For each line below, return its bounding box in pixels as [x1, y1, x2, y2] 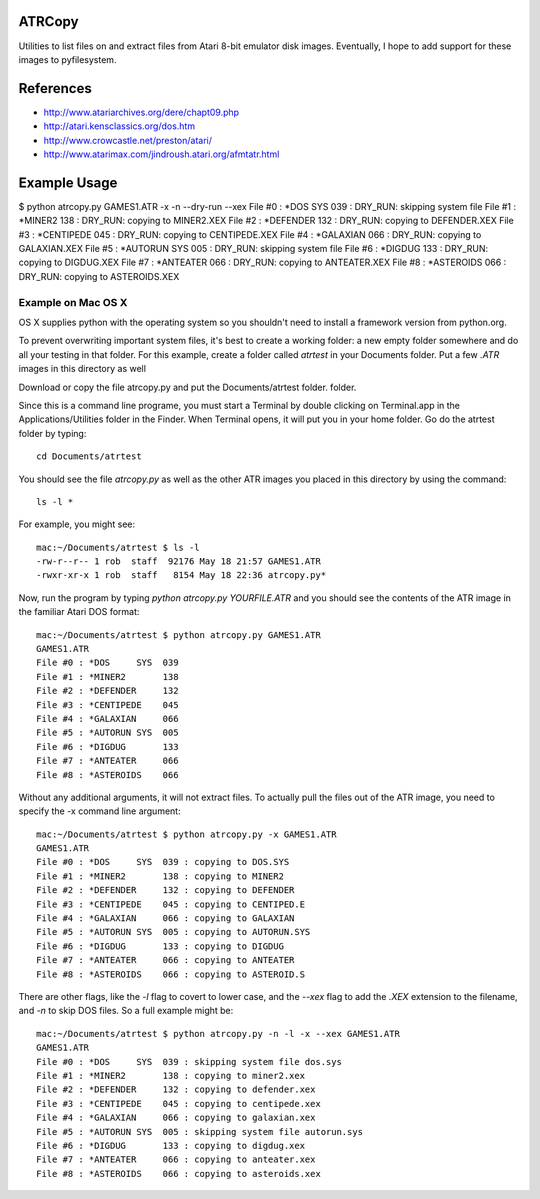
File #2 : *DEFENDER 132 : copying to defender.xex [36, 1084, 316, 1095]
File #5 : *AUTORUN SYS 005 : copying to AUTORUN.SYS [36, 926, 311, 938]
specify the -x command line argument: [18, 805, 181, 817]
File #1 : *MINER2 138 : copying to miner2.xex [36, 1070, 305, 1081]
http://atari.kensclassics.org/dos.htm [43, 120, 195, 132]
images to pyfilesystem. [18, 53, 117, 65]
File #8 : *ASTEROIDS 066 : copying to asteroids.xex [36, 1168, 322, 1179]
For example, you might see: [18, 518, 136, 530]
